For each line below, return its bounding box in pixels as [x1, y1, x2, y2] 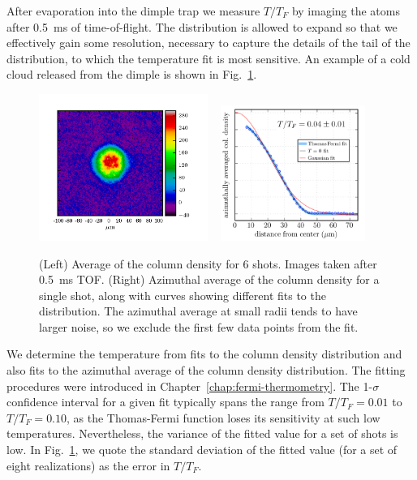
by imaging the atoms [291, 2, 400, 19]
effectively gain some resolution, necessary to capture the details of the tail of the [6, 34, 411, 51]
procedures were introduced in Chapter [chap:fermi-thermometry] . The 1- [6, 377, 373, 394]
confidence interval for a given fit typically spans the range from [6, 393, 325, 410]
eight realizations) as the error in [6, 456, 170, 474]
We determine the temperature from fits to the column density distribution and [6, 345, 402, 362]
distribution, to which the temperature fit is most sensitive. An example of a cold [6, 49, 411, 66]
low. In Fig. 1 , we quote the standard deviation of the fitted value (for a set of [6, 441, 398, 458]
